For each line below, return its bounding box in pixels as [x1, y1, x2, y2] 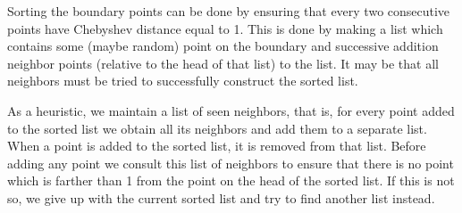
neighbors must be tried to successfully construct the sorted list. [7, 71, 358, 90]
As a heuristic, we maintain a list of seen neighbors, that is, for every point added [7, 101, 455, 119]
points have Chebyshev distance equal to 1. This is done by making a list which [7, 19, 443, 37]
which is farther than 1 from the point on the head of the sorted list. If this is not [7, 171, 455, 190]
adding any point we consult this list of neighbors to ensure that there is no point [7, 153, 454, 172]
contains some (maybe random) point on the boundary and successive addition [7, 37, 439, 55]
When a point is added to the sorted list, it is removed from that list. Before [7, 136, 426, 155]
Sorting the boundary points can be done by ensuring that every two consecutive [7, 2, 450, 20]
